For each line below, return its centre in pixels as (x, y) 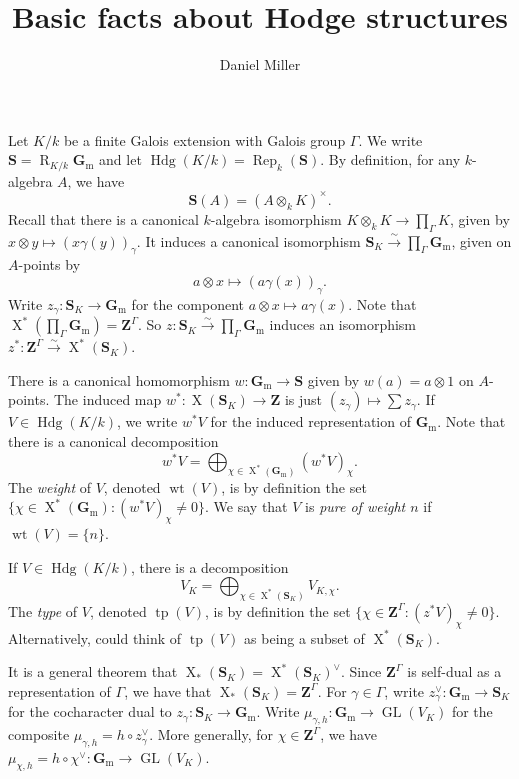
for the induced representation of (310, 421)
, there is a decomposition (209, 566)
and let (120, 159)
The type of (43, 610)
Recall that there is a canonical (103, 218)
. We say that (246, 506)
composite (39, 734)
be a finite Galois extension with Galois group (204, 139)
